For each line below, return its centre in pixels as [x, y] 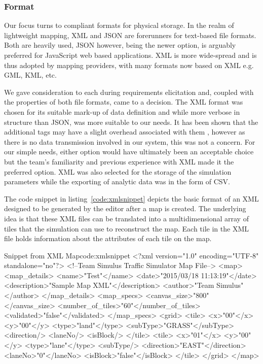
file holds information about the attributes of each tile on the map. [108, 238]
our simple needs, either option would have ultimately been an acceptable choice [129, 152]
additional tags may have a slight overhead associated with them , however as [125, 132]
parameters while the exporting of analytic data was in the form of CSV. [117, 181]
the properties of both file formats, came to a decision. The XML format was [124, 102]
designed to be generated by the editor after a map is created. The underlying [125, 208]
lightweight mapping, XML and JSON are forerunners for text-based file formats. [130, 35]
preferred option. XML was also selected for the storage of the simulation [118, 171]
